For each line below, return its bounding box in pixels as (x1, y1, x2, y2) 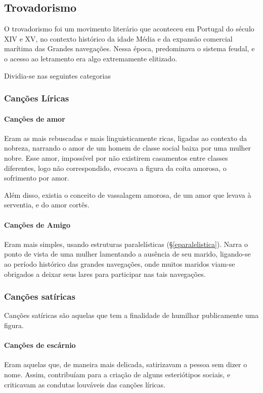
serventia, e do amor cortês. (4, 199, 90, 210)
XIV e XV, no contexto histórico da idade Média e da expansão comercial (4, 33, 233, 44)
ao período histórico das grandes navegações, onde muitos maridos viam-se (4, 258, 235, 269)
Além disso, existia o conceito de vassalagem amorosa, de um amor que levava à (4, 189, 251, 200)
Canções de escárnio (4, 340, 76, 350)
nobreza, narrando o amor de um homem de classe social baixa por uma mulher (4, 142, 251, 153)
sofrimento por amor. (4, 172, 69, 183)
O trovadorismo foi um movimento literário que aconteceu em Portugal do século (4, 23, 254, 34)
